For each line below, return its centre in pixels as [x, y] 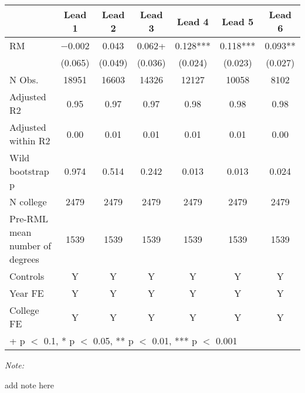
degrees [24, 259]
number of [30, 245]
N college [28, 201]
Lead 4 [193, 21]
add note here [30, 384]
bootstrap [29, 171]
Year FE [27, 293]
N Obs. [24, 79]
